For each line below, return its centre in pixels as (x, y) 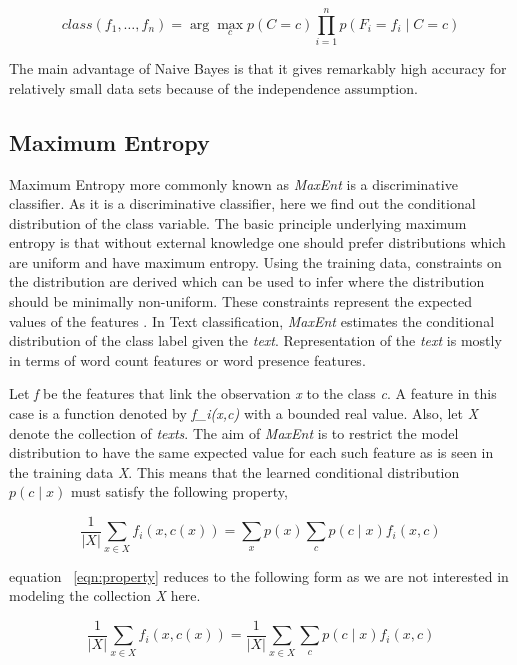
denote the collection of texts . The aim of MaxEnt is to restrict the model (234, 432)
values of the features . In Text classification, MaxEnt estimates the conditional (252, 320)
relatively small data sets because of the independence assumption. (213, 87)
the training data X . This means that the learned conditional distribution (234, 471)
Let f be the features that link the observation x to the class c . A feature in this (253, 393)
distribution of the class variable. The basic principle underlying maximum (238, 222)
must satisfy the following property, (179, 491)
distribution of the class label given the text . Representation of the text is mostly (255, 340)
